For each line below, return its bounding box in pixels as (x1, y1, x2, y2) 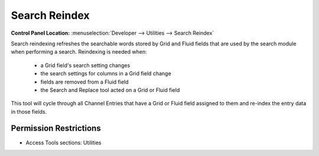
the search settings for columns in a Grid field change (40, 70, 171, 77)
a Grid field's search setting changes (40, 62, 131, 69)
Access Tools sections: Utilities (25, 139, 102, 146)
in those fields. (11, 108, 47, 115)
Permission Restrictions (11, 124, 101, 134)
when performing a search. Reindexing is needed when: (11, 48, 147, 55)
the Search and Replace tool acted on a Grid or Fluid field (40, 86, 180, 94)
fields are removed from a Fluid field (40, 78, 129, 85)
